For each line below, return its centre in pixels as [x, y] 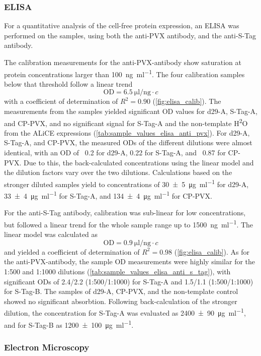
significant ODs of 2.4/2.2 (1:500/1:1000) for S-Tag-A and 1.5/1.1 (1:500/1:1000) [129, 281]
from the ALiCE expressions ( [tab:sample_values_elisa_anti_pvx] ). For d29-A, [127, 132]
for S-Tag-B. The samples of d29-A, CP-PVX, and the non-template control [121, 291]
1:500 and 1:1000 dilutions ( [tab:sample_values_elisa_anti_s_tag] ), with [117, 271]
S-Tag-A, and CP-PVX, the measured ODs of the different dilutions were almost [128, 142]
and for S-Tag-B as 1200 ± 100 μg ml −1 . [69, 324]
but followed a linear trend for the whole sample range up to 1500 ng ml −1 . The [129, 223]
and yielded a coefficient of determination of [72, 251]
